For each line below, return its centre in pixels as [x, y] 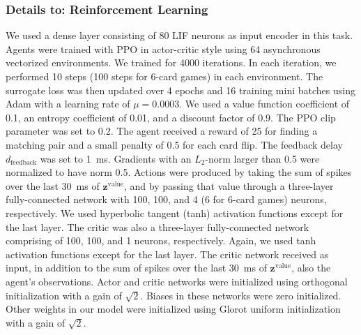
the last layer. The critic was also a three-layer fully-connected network [158, 226]
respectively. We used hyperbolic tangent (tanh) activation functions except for [175, 213]
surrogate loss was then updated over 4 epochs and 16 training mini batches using [180, 90]
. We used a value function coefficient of [264, 104]
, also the [311, 268]
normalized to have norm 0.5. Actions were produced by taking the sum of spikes [179, 172]
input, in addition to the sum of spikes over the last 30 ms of [136, 268]
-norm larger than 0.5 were [262, 158]
